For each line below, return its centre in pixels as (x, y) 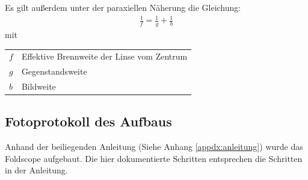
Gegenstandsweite (54, 71)
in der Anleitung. (36, 170)
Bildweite (38, 86)
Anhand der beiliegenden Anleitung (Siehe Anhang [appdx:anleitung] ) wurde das (154, 147)
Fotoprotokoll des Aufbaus (88, 121)
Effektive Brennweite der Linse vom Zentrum (104, 56)
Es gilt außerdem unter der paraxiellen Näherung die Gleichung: (123, 7)
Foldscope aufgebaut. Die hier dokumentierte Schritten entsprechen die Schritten (154, 158)
